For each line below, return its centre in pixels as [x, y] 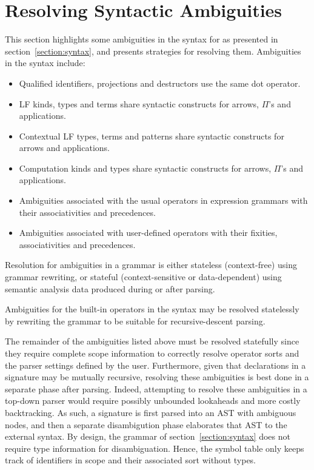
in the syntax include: [45, 63]
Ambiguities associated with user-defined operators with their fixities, [148, 233]
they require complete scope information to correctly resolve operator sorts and [152, 353]
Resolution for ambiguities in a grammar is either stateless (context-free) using [151, 265]
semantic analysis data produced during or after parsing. [110, 288]
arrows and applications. [64, 148]
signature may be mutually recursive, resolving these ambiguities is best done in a [157, 377]
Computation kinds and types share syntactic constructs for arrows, [145, 168]
